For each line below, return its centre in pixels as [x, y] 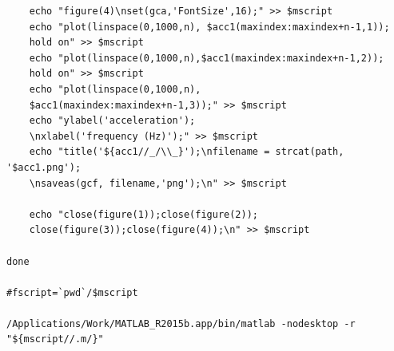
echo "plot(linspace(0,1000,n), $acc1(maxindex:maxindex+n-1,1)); [209, 27]
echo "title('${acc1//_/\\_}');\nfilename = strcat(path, [187, 152]
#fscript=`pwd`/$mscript [72, 292]
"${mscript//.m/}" [55, 339]
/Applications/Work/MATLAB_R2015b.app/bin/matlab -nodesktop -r [181, 323]
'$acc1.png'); [44, 167]
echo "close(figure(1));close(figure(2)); [143, 214]
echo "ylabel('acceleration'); [112, 121]
